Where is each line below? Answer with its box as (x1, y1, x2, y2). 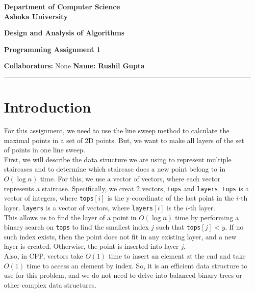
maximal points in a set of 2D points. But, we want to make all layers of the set (4, 135, 244, 145)
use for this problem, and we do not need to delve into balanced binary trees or (4, 270, 242, 280)
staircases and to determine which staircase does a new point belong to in (4, 164, 226, 174)
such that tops (156, 222, 201, 232)
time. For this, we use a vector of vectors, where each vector (40, 174, 221, 184)
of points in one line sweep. (4, 145, 85, 155)
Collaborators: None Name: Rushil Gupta (4, 60, 145, 71)
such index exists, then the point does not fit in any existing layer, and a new (4, 231, 237, 241)
